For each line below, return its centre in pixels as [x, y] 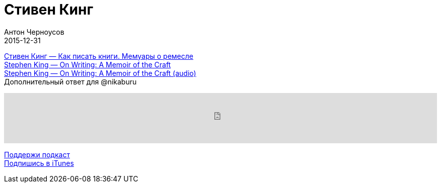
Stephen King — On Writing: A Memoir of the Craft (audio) [100, 73]
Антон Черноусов [34, 32]
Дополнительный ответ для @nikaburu [70, 81]
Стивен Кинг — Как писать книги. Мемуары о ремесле [99, 56]
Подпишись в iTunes [39, 163]
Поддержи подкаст [37, 154]
